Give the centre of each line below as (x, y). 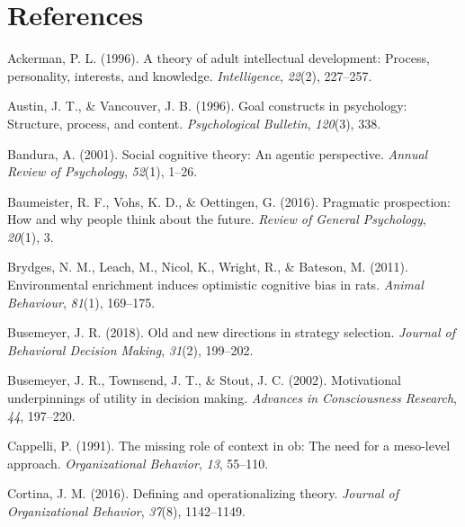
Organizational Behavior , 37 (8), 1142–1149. (126, 511)
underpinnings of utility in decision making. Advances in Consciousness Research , (232, 398)
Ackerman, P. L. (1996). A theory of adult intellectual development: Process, (219, 58)
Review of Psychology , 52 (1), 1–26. (103, 171)
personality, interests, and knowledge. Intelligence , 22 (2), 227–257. (190, 75)
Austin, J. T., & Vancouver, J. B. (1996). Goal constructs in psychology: (207, 106)
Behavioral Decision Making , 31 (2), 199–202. (130, 349)
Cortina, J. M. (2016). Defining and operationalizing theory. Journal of (203, 493)
